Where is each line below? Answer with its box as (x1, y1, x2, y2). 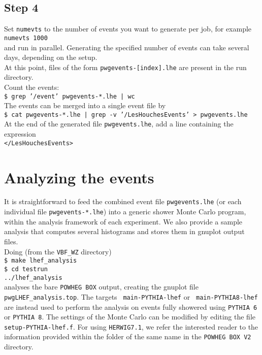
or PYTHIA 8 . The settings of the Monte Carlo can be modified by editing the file (4, 311, 256, 322)
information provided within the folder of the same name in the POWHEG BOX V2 (4, 331, 251, 342)
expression (4, 128, 36, 139)
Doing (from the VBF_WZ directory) (4, 246, 112, 256)
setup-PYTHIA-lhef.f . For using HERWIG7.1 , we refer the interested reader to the (4, 321, 258, 332)
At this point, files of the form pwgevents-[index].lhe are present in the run (4, 61, 247, 72)
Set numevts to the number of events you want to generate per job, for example (4, 23, 252, 34)
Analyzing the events (4, 167, 154, 187)
